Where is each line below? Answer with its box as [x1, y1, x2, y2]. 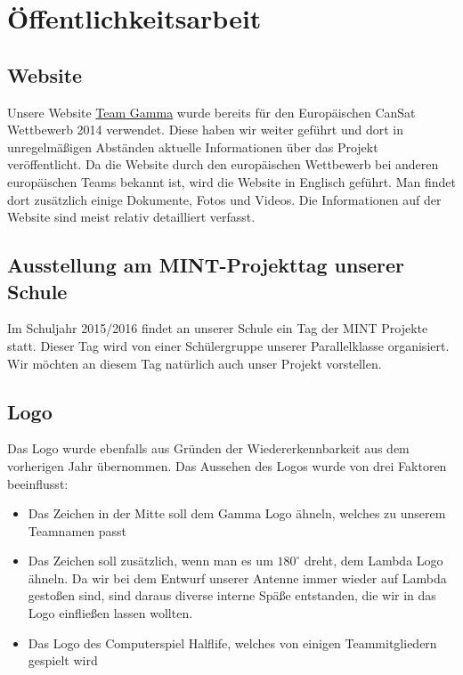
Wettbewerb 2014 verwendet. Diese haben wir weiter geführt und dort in [7, 120, 404, 139]
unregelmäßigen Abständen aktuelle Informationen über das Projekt [7, 137, 378, 156]
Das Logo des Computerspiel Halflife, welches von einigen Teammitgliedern [28, 633, 437, 652]
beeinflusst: [7, 474, 69, 492]
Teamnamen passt [28, 521, 126, 540]
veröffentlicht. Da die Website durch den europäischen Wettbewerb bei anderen [7, 155, 439, 174]
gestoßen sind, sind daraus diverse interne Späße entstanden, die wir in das [28, 586, 436, 605]
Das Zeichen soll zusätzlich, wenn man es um [28, 551, 273, 570]
